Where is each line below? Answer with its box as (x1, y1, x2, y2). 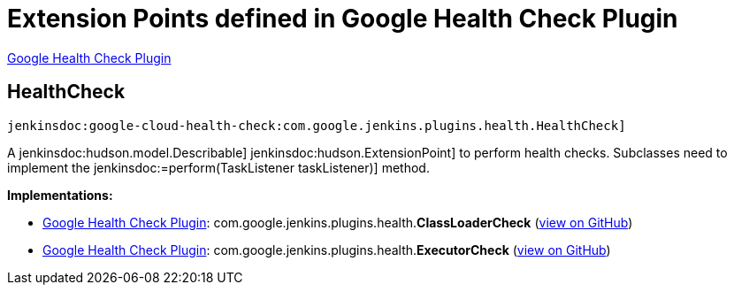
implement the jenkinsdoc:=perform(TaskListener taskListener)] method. (7, 159, 430, 175)
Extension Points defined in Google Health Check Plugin (7, 4, 678, 34)
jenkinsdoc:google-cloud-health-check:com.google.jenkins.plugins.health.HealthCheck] (7, 118, 626, 133)
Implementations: (7, 187, 113, 203)
